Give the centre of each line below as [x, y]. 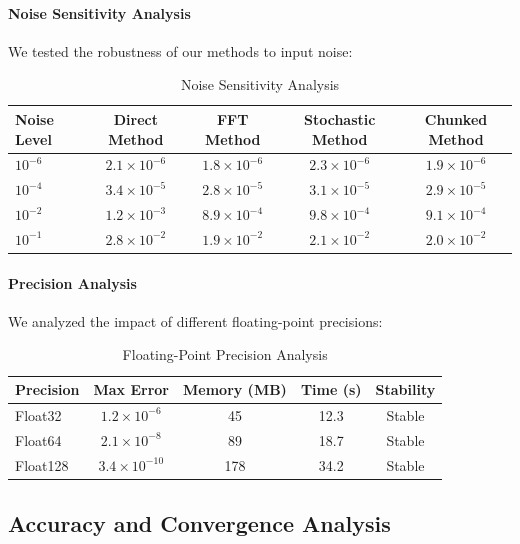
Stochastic [339, 118]
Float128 [42, 464]
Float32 [38, 414]
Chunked [456, 118]
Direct [135, 118]
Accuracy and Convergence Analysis [199, 523]
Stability [405, 389]
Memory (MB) [235, 389]
